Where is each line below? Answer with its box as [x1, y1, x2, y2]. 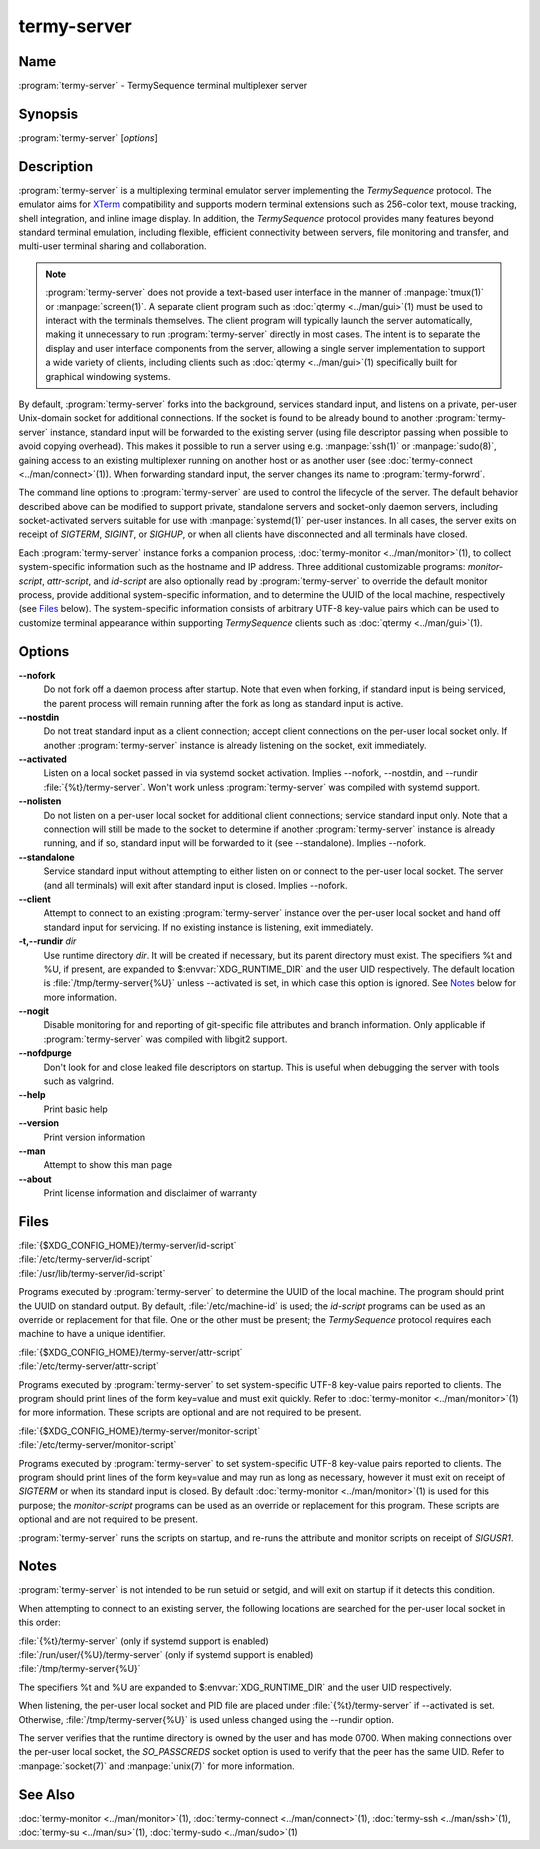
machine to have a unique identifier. [18, 1328, 166, 1340]
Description [18, 158, 94, 175]
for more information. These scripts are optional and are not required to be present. [18, 1406, 362, 1419]
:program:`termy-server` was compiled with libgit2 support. [43, 1033, 288, 1045]
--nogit [18, 1005, 50, 1017]
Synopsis [18, 105, 79, 122]
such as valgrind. [43, 1075, 115, 1087]
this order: [18, 1616, 62, 1629]
